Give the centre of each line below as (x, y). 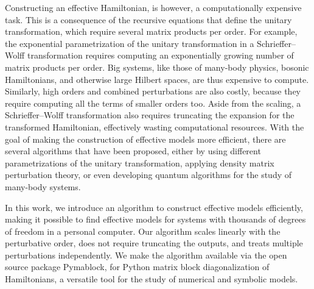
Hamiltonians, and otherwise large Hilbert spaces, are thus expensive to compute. (157, 79)
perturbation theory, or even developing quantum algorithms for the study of (148, 175)
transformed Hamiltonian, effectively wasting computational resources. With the (155, 127)
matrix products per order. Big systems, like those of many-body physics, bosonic (157, 67)
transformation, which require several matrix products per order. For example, (151, 31)
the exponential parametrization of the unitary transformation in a (130, 43)
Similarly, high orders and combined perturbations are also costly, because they (153, 91)
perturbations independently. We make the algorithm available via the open (146, 255)
